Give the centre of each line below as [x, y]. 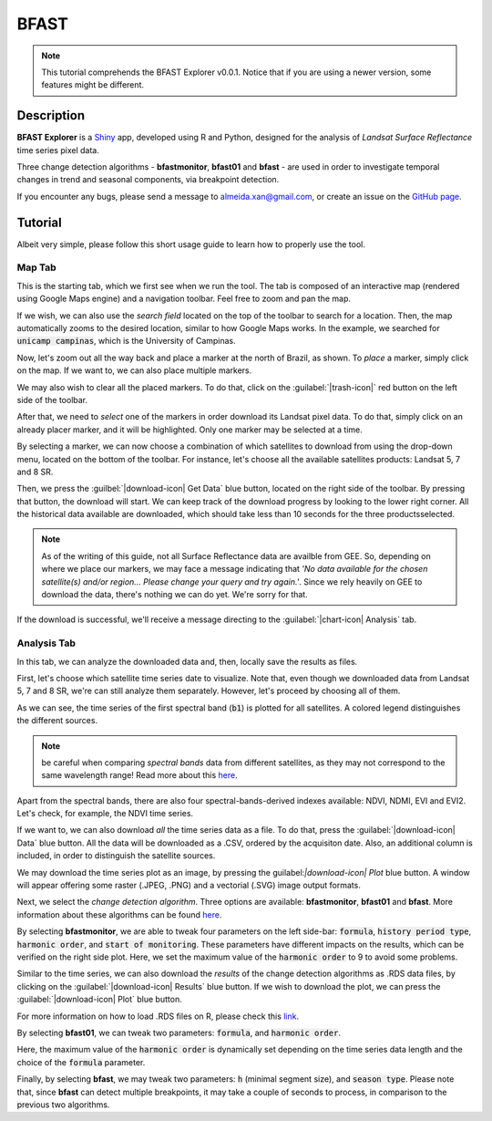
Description [51, 115]
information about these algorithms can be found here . [119, 914]
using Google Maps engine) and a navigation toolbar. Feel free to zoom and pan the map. [184, 299]
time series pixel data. [58, 150]
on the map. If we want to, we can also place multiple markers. [134, 370]
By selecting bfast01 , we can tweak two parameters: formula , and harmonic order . [179, 1033]
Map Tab [36, 267]
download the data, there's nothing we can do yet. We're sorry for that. [175, 595]
